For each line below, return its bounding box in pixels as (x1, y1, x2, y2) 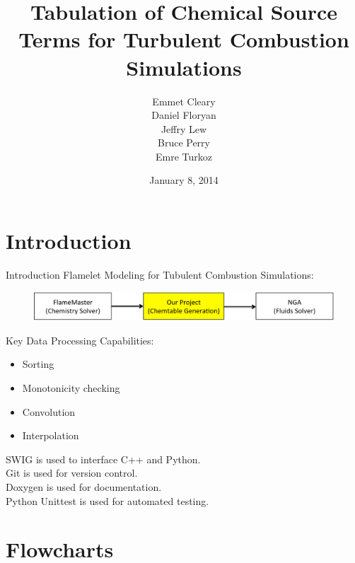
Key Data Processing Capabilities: (6, 332, 154, 347)
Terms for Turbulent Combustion (18, 25, 349, 54)
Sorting (22, 356, 54, 371)
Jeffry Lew (161, 121, 207, 136)
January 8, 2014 (149, 173, 219, 187)
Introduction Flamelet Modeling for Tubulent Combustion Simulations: (6, 267, 314, 281)
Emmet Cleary (152, 93, 216, 108)
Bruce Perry (157, 135, 210, 150)
